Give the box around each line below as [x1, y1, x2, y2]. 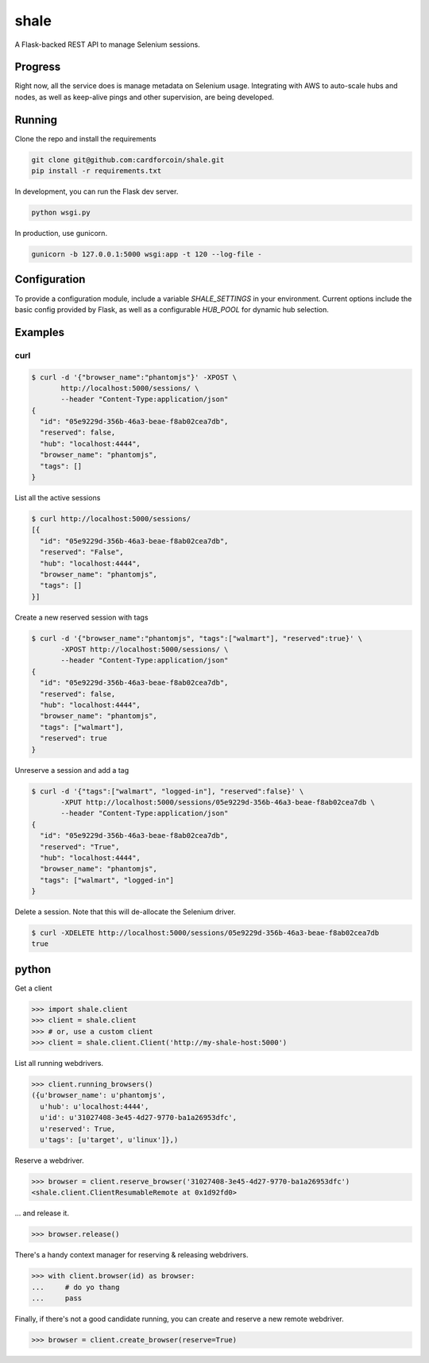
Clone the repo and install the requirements [14, 133, 157, 143]
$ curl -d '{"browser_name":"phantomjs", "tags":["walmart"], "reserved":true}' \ [31, 634, 363, 643]
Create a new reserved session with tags [14, 612, 149, 622]
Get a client [14, 983, 52, 993]
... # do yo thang [31, 1283, 120, 1292]
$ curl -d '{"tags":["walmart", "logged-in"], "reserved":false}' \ [31, 786, 304, 796]
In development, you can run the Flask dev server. [14, 187, 179, 196]
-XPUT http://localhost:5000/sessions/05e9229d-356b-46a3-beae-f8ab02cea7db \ [60, 797, 375, 806]
